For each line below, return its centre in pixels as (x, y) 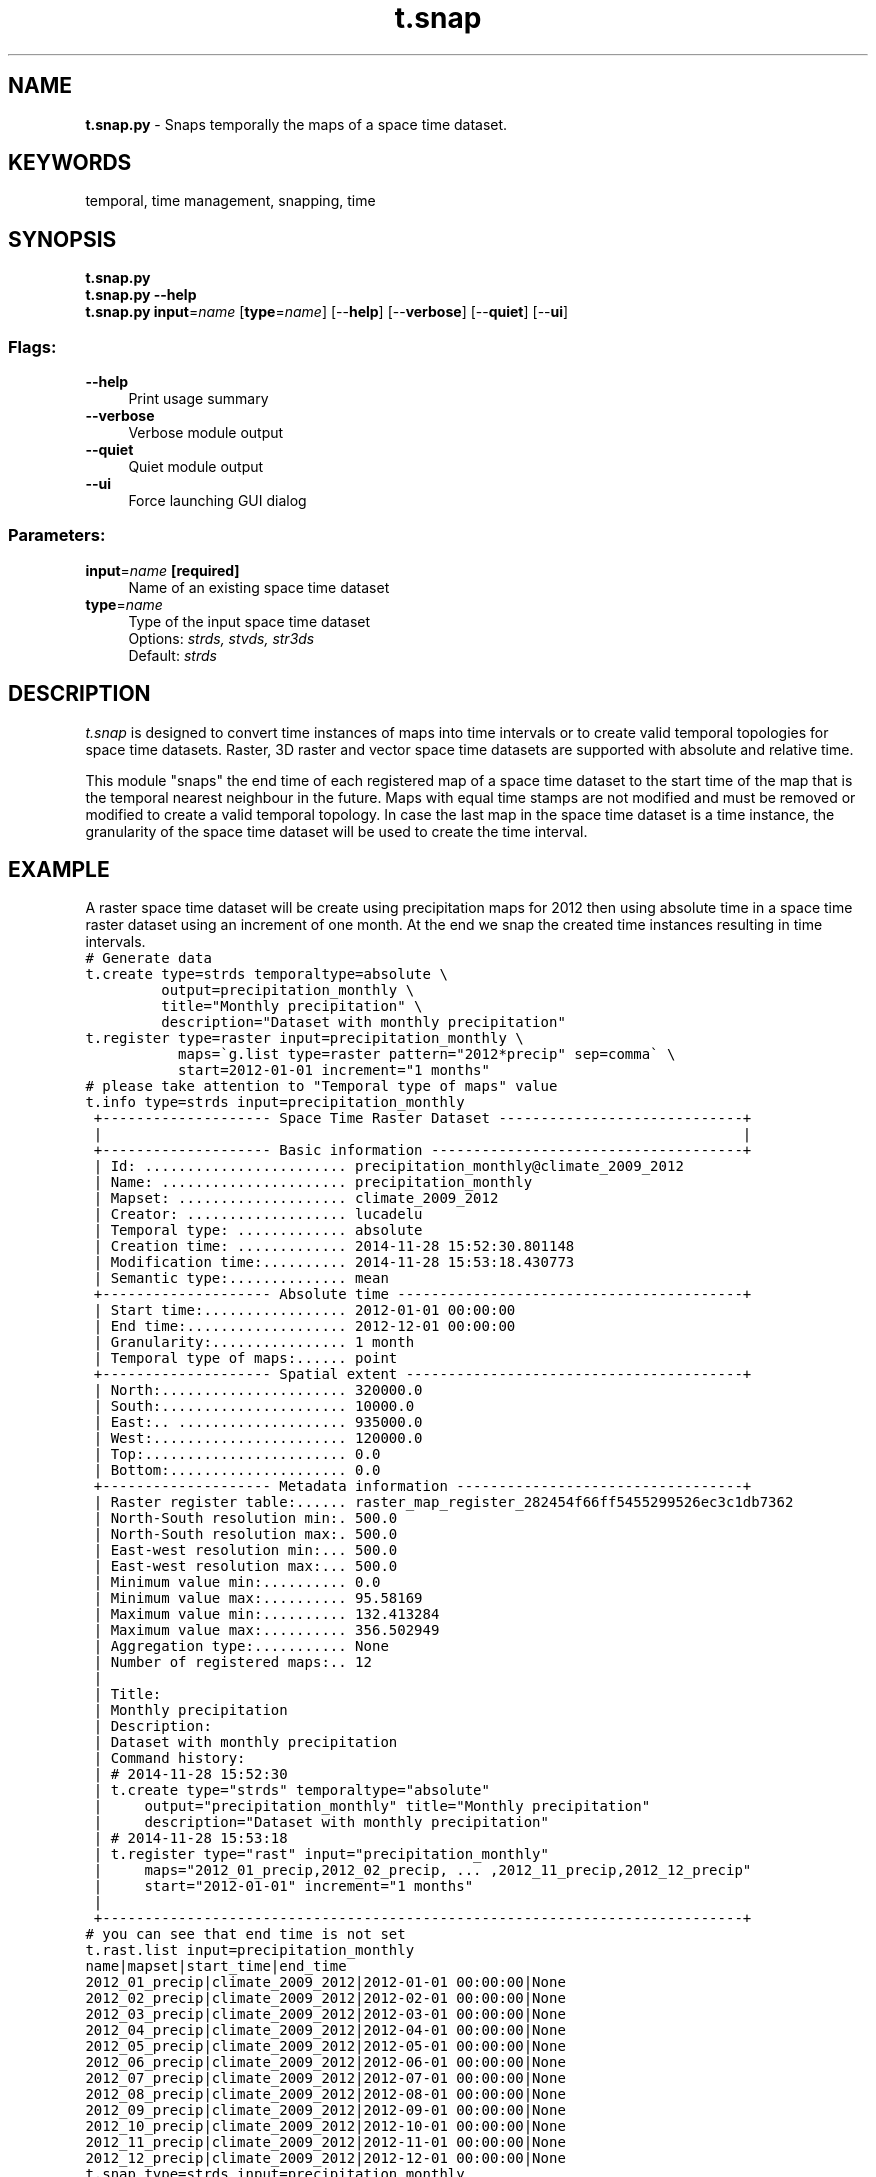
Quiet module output (196, 467)
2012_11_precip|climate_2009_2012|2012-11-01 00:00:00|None (325, 2142)
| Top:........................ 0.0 (237, 1454)
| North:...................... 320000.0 (258, 1390)
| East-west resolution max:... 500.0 (245, 1566)
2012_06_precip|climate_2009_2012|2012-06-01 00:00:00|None (325, 2062)
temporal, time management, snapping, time (230, 201)
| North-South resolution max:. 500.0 (245, 1534)
